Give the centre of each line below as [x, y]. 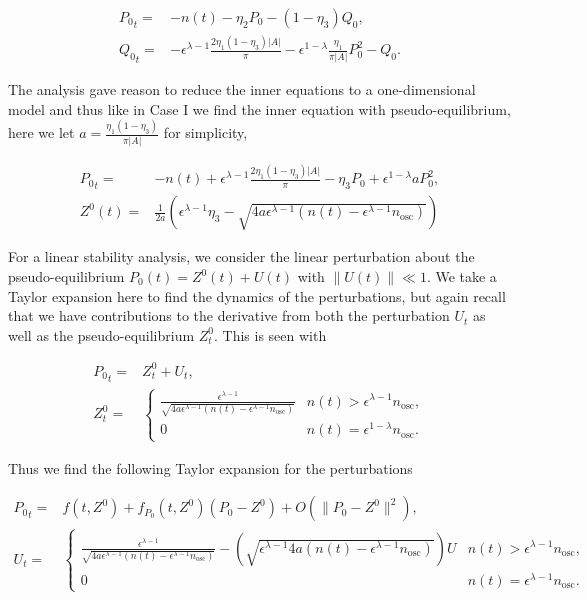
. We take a [461, 276]
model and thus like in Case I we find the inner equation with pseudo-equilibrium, [259, 108]
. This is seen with [270, 334]
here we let [41, 132]
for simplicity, [205, 132]
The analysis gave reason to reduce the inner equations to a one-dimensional [242, 88]
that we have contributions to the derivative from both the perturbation [229, 315]
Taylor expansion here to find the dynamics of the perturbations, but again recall [257, 295]
